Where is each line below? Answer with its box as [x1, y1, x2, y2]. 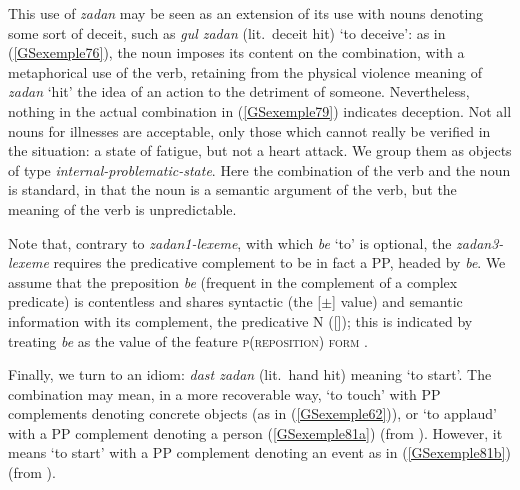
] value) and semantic [332, 291, 463, 312]
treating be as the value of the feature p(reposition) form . [8, 330, 368, 351]
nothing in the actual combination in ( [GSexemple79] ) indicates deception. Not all [8, 100, 512, 121]
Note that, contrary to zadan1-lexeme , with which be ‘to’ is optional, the [8, 232, 452, 253]
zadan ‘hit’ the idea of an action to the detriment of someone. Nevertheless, [8, 81, 470, 102]
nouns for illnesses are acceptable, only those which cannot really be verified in [8, 120, 491, 141]
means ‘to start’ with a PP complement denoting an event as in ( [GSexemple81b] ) [8, 442, 511, 463]
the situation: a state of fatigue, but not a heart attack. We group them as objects [8, 140, 512, 161]
